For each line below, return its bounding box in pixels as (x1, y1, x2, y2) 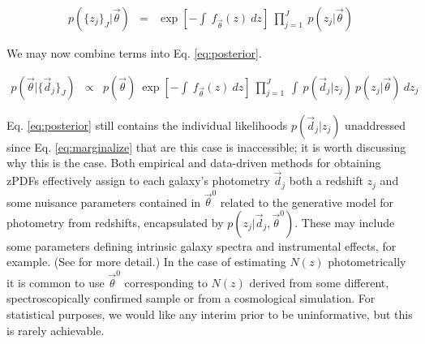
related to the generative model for (220, 193, 394, 210)
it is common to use (6, 273, 105, 290)
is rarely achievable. (6, 321, 105, 338)
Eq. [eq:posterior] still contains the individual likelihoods (6, 116, 288, 133)
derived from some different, (249, 273, 389, 290)
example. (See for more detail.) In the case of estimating (6, 253, 286, 270)
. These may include (294, 213, 395, 230)
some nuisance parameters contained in (6, 193, 201, 210)
